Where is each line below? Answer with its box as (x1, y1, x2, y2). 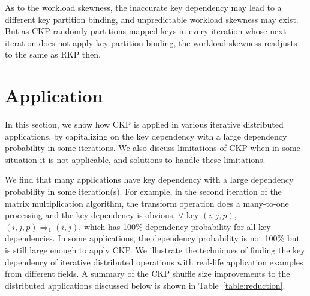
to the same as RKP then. (5, 48, 101, 61)
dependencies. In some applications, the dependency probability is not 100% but (5, 232, 300, 244)
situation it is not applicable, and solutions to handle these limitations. (5, 153, 266, 165)
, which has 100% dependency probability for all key (79, 220, 271, 232)
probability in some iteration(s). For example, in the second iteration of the (5, 185, 282, 198)
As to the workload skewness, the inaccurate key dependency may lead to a (5, 1, 282, 13)
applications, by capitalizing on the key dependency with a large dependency (5, 129, 287, 142)
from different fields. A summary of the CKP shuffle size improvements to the (5, 267, 290, 280)
